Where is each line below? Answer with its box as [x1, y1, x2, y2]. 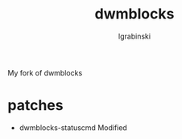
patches [7, 96, 64, 115]
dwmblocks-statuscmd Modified [19, 122, 128, 133]
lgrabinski [118, 31, 151, 41]
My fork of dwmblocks [7, 67, 83, 77]
